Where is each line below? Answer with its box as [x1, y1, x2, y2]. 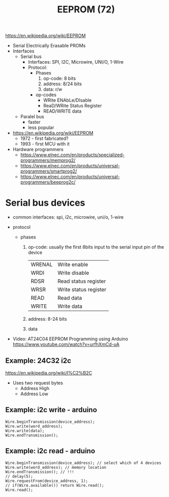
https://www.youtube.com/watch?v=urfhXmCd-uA [12, 341, 120, 347]
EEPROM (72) [57, 4, 115, 15]
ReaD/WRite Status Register [43, 103, 102, 109]
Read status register [57, 278, 106, 285]
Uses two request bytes [12, 379, 63, 386]
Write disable [57, 269, 90, 277]
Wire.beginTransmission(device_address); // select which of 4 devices [5, 460, 161, 466]
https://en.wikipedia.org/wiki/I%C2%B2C [5, 370, 92, 376]
